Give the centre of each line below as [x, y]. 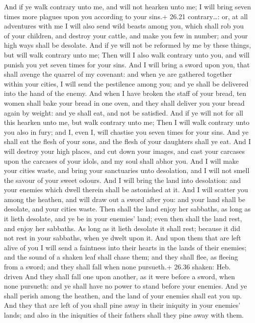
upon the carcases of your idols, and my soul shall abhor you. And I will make [121, 161]
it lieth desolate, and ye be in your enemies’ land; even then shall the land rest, [123, 219]
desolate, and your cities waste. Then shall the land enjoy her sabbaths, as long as [127, 209]
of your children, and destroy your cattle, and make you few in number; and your [126, 35]
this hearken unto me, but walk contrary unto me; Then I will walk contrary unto [127, 122]
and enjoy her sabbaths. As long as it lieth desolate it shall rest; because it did [122, 228]
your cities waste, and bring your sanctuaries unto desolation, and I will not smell [127, 170]
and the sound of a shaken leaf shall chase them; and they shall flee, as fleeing [121, 257]
